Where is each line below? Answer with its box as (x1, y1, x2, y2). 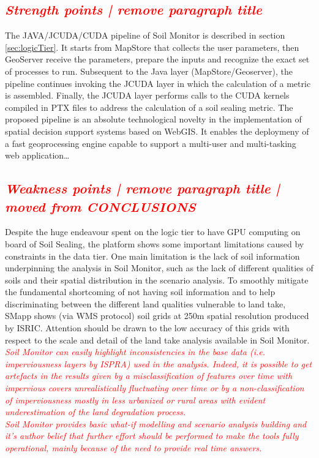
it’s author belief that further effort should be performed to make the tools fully (5, 429, 299, 442)
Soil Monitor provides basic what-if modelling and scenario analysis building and (5, 417, 307, 430)
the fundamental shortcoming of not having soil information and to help (5, 285, 276, 298)
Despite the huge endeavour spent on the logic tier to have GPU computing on (5, 225, 301, 238)
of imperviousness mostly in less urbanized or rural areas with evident (5, 393, 266, 406)
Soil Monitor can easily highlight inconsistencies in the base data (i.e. (5, 345, 265, 358)
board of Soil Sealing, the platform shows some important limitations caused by (5, 237, 304, 250)
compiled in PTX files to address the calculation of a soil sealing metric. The (5, 100, 293, 113)
